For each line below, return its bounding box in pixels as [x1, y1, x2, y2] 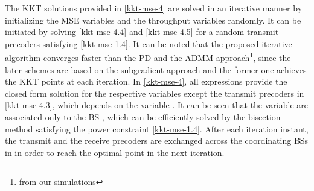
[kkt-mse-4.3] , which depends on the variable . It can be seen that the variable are [5, 99, 308, 111]
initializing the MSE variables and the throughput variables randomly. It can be [5, 13, 301, 26]
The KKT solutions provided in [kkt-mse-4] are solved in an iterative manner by [5, 2, 303, 14]
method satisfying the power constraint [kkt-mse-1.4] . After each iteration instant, [5, 122, 309, 135]
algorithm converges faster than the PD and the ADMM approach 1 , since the [5, 50, 291, 64]
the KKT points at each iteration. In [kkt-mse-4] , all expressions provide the [5, 75, 287, 88]
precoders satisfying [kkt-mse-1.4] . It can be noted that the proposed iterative [5, 37, 292, 50]
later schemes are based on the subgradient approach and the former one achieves [5, 63, 307, 76]
